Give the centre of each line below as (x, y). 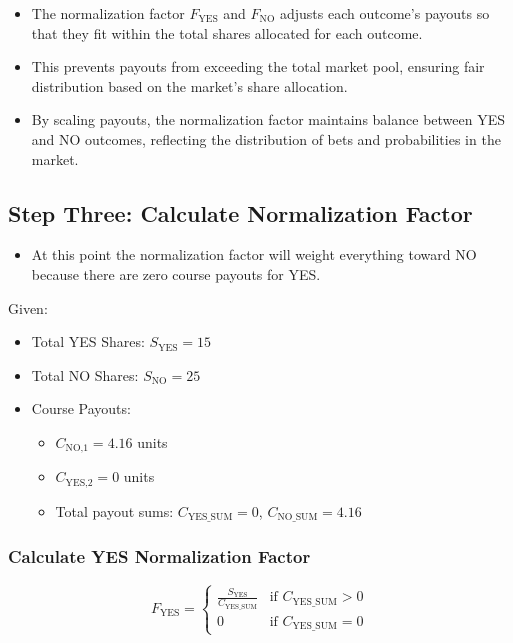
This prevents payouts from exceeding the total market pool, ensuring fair (258, 66)
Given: (28, 307)
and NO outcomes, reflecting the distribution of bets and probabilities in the (266, 138)
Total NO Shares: (85, 374)
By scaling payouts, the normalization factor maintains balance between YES (268, 119)
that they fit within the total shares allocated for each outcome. (227, 32)
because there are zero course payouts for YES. (176, 273)
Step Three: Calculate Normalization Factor (240, 212)
